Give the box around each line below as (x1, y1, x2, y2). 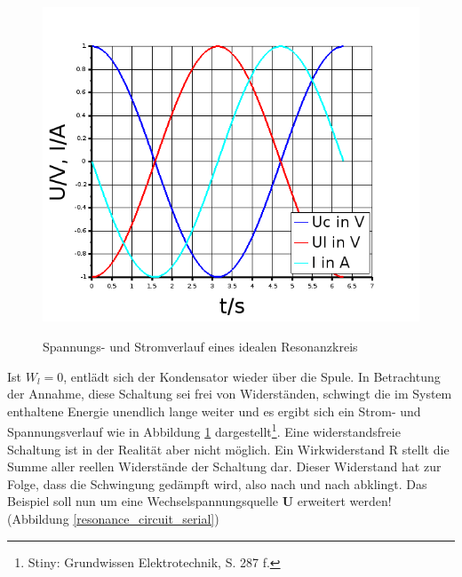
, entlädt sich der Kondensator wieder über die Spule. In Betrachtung (63, 367, 441, 385)
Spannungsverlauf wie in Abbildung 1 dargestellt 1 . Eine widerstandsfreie (7, 420, 401, 441)
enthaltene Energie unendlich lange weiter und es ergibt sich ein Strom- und (7, 401, 421, 420)
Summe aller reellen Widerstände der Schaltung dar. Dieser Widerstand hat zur (7, 457, 442, 476)
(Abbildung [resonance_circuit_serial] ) (7, 510, 219, 528)
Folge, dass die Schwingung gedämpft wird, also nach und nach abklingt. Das (7, 474, 427, 493)
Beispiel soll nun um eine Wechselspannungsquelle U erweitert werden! (7, 492, 392, 510)
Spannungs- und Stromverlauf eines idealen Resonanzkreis (43, 337, 358, 356)
